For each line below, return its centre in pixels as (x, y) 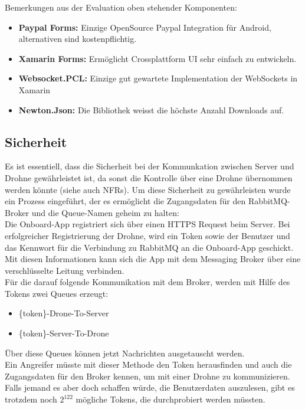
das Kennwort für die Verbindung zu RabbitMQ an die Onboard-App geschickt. (149, 247)
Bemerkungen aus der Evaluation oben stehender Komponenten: (121, 7)
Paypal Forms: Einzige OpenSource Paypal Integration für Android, (145, 27)
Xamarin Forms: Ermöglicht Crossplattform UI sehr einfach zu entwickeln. (158, 58)
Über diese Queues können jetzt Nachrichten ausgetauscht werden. (125, 353)
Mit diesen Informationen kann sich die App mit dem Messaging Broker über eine (153, 259)
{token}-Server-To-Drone (64, 333)
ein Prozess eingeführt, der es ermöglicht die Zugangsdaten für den (125, 201)
